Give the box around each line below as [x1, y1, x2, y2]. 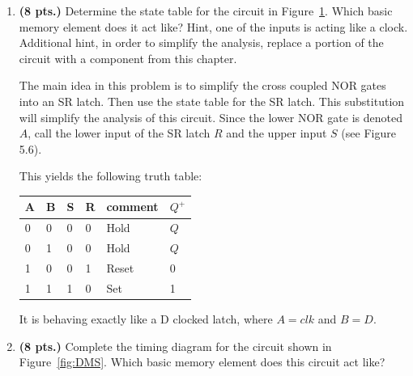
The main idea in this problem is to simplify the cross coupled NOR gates [19, 77, 386, 94]
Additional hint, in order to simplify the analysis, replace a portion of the [19, 34, 384, 51]
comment [106, 198, 159, 215]
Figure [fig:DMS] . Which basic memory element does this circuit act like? [19, 353, 385, 370]
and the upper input [226, 125, 327, 142]
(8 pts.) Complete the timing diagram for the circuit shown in [19, 337, 332, 354]
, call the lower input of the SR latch [28, 125, 211, 142]
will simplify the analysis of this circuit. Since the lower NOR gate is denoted [19, 108, 402, 125]
